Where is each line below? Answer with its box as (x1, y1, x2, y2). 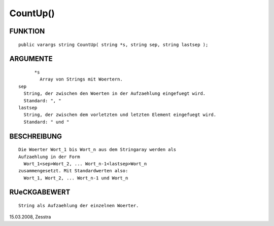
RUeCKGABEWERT (9, 188, 71, 197)
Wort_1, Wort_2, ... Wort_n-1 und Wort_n (23, 175, 128, 181)
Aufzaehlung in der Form (18, 154, 80, 160)
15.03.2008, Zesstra (9, 214, 51, 220)
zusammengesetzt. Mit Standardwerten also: (18, 168, 128, 174)
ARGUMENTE (9, 55, 53, 63)
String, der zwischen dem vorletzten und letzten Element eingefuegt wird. (23, 112, 217, 118)
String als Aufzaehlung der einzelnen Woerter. (18, 203, 139, 209)
